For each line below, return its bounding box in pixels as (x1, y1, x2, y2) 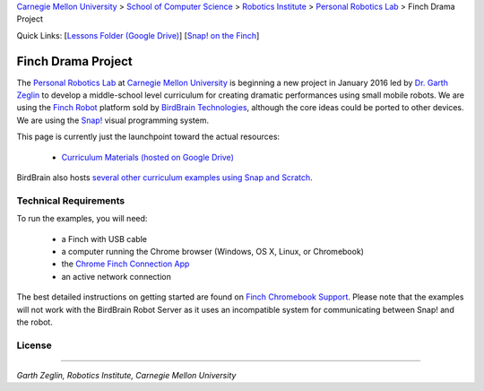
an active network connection (61, 271, 172, 282)
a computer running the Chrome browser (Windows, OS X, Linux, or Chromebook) (61, 246, 365, 256)
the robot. (16, 317, 53, 327)
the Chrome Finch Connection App (61, 258, 190, 269)
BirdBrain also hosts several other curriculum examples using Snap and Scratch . (16, 172, 313, 183)
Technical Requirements (16, 194, 125, 206)
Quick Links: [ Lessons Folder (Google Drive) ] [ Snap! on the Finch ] (16, 30, 260, 40)
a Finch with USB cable (61, 233, 148, 244)
